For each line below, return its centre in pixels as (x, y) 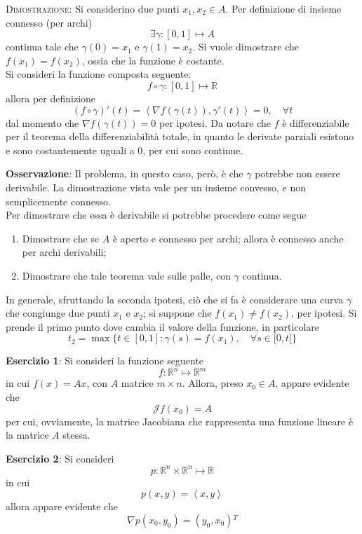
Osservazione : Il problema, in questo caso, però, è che (125, 173)
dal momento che (42, 122)
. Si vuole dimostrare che (246, 47)
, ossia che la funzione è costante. (153, 60)
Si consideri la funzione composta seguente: (99, 74)
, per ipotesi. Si (324, 313)
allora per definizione (51, 98)
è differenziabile (316, 122)
